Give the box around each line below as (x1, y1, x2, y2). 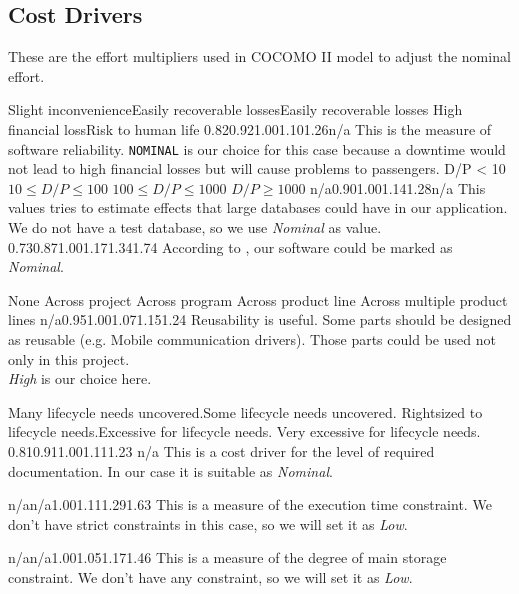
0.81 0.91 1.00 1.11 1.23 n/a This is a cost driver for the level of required (8, 440, 435, 461)
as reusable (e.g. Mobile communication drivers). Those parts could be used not (8, 328, 496, 349)
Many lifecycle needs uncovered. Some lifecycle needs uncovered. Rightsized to (8, 401, 483, 422)
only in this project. (8, 348, 130, 369)
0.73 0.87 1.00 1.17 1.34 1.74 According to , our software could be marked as (8, 236, 453, 257)
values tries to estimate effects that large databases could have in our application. (8, 197, 508, 218)
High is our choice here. (8, 368, 152, 389)
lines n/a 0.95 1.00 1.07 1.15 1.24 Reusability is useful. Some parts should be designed (8, 309, 512, 330)
